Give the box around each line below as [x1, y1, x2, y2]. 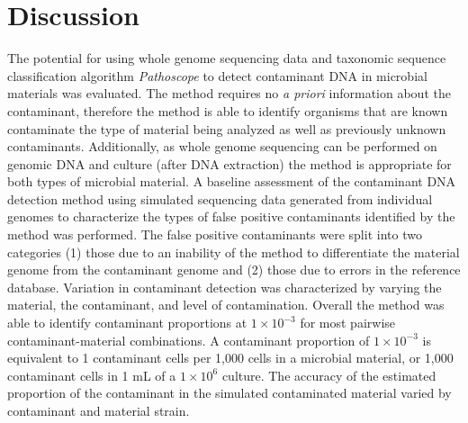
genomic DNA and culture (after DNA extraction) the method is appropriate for [7, 154, 452, 173]
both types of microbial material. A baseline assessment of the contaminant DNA [7, 172, 456, 191]
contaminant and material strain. [7, 401, 190, 419]
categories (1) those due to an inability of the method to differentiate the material [7, 242, 460, 261]
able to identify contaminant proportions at [7, 313, 247, 332]
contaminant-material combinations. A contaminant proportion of [7, 330, 370, 349]
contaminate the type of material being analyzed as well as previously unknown [7, 119, 446, 138]
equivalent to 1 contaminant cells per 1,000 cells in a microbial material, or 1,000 [7, 348, 454, 367]
